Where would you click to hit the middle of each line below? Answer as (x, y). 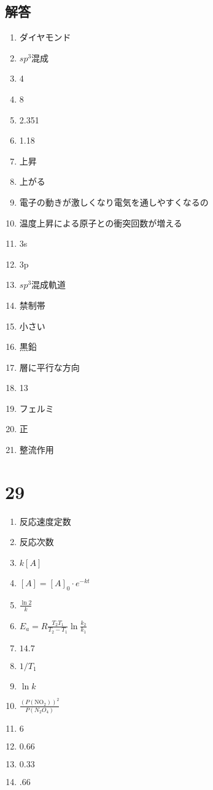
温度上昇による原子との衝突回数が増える (101, 223)
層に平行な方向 (49, 367)
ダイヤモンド (45, 37)
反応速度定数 (45, 521)
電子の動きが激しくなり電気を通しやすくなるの (114, 202)
